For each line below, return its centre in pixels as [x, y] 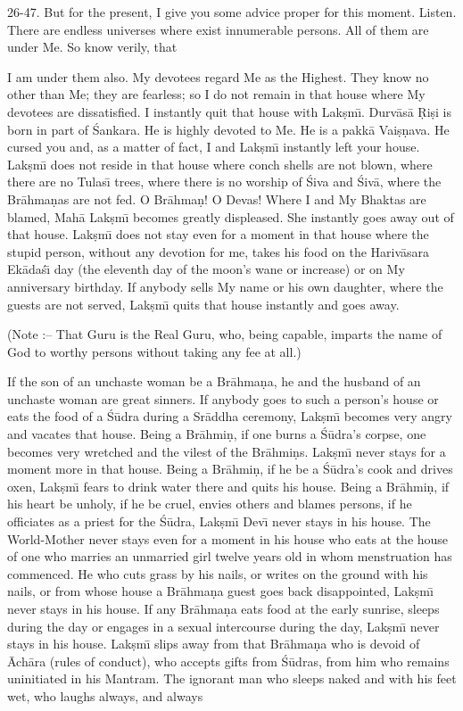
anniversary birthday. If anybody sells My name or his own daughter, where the [225, 286]
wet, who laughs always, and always [105, 695]
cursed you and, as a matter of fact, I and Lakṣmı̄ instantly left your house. [214, 147]
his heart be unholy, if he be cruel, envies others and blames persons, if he [210, 504]
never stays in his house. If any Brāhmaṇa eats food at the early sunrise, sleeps [223, 608]
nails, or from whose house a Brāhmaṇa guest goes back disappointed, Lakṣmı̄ [220, 591]
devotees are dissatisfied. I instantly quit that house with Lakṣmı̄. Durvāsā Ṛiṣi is [230, 111]
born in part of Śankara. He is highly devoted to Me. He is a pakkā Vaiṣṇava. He [228, 129]
